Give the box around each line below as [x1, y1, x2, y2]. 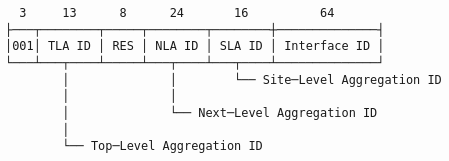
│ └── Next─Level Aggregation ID [62, 105, 378, 120]
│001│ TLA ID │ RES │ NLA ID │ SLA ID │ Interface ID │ [5, 39, 385, 54]
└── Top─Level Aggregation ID [62, 139, 263, 154]
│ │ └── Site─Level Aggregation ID [62, 72, 442, 87]
